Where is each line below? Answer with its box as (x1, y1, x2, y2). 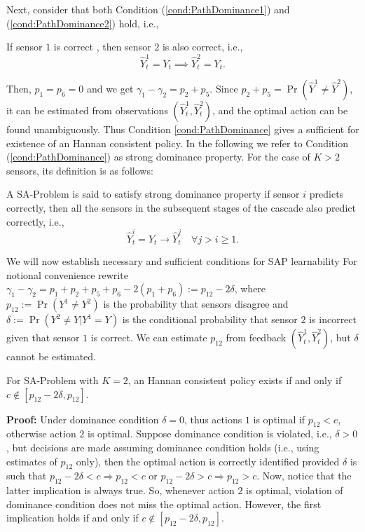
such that (6, 468, 47, 483)
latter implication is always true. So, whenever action (6, 483, 235, 498)
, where (234, 281, 266, 296)
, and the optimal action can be (212, 102, 348, 117)
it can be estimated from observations (6, 102, 168, 117)
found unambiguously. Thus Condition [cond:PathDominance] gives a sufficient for (6, 121, 359, 136)
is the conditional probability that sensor (122, 312, 298, 327)
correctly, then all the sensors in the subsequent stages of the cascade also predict (6, 200, 356, 214)
